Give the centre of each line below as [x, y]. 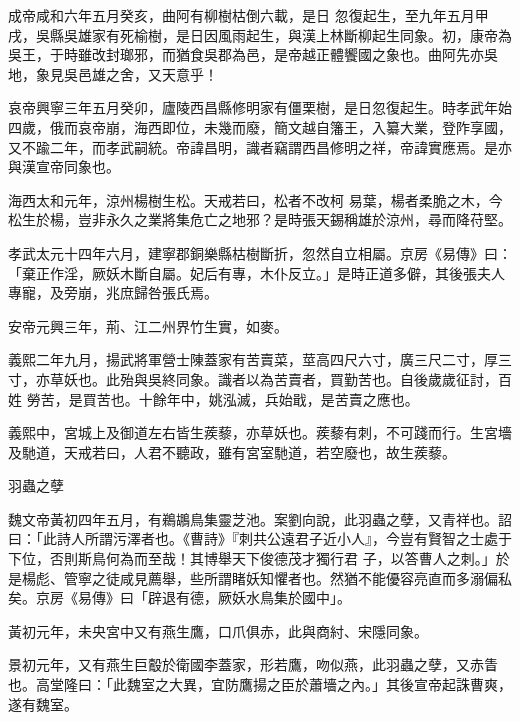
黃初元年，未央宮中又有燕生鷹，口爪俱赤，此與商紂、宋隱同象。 [218, 630]
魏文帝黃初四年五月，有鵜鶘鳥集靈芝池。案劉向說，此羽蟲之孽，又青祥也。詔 [260, 518]
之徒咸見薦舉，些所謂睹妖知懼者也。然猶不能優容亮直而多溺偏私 [301, 577]
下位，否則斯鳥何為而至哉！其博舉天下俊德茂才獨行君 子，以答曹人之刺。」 [252, 558]
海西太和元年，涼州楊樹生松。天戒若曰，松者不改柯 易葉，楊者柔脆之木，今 [255, 199]
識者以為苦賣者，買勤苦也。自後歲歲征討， [357, 378]
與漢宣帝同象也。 [64, 166]
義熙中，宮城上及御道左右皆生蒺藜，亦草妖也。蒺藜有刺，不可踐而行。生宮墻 [260, 432]
